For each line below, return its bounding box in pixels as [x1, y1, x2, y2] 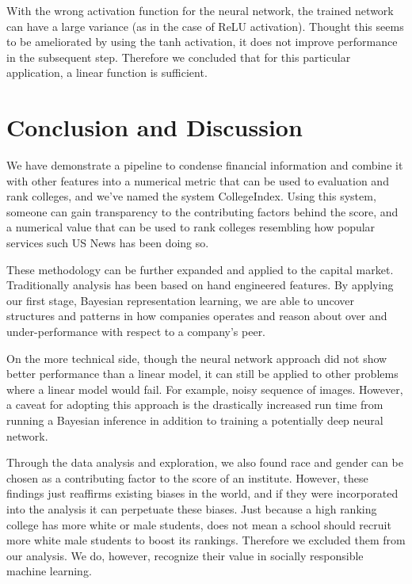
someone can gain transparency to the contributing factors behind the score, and [6, 203, 399, 219]
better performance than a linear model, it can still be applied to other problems [6, 365, 399, 382]
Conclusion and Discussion [6, 111, 303, 143]
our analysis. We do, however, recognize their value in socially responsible [6, 547, 364, 563]
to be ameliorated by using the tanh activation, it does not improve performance [6, 33, 398, 50]
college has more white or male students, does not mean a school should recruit [6, 516, 391, 532]
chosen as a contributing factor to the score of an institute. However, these [6, 469, 368, 486]
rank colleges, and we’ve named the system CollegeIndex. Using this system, [6, 188, 376, 204]
